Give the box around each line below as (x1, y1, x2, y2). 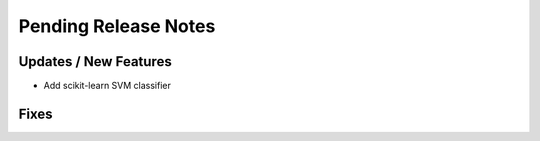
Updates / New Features (18, 53, 172, 70)
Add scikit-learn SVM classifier (43, 80, 172, 92)
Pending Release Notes (18, 15, 216, 37)
